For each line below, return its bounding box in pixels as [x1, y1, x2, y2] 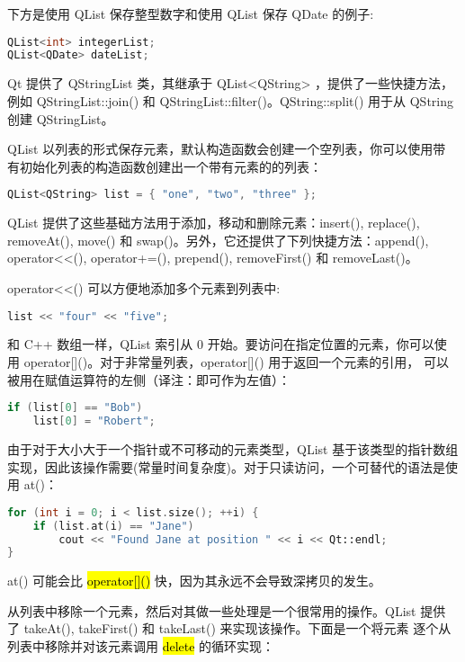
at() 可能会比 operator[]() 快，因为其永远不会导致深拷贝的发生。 [7, 571, 381, 590]
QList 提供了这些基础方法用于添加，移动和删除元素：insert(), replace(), [7, 213, 420, 232]
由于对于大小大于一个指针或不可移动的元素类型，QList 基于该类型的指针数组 [7, 439, 459, 458]
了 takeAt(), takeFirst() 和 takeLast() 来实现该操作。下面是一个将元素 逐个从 [7, 619, 452, 638]
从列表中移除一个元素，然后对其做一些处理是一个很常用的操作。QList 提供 [7, 601, 446, 620]
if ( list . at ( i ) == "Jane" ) [32, 519, 194, 532]
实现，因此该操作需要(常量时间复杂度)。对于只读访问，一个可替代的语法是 [7, 457, 445, 476]
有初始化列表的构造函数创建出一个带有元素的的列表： [7, 157, 322, 175]
